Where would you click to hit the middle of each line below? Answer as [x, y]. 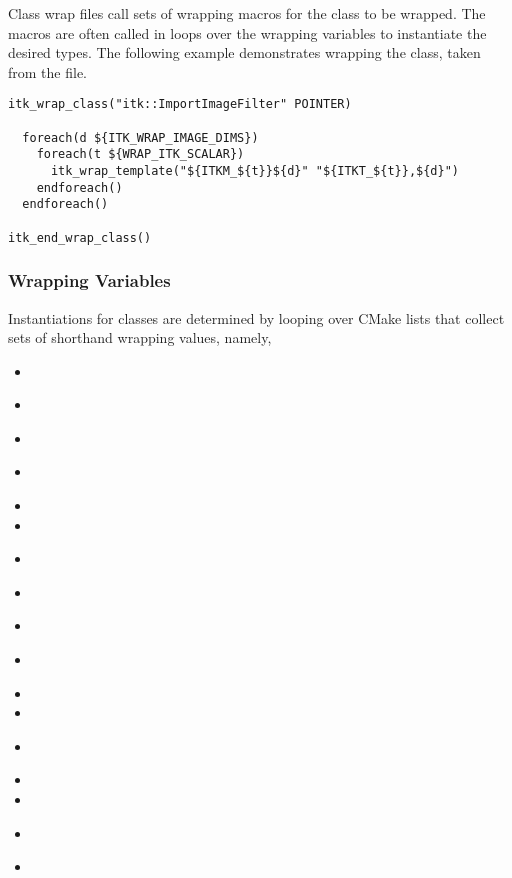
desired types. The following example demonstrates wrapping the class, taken [244, 52]
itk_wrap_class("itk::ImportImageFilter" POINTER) [180, 104]
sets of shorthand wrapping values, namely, [140, 337]
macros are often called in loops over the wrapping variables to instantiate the [247, 32]
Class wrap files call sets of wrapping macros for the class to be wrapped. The [247, 13]
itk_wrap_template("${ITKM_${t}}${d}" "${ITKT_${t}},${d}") [255, 171]
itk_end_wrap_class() [80, 237]
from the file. [47, 71]
